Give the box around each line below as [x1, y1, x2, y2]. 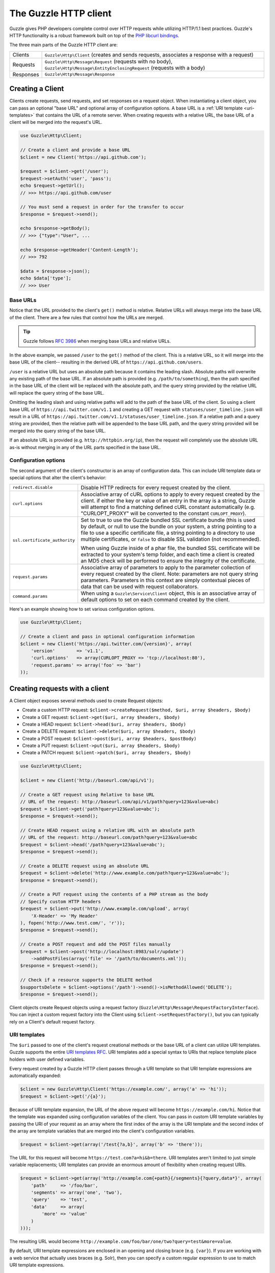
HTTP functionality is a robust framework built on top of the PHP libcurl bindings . [9, 32, 179, 38]
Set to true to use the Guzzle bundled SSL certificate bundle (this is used [80, 516, 256, 523]
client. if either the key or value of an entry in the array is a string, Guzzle [80, 497, 256, 504]
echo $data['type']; [20, 275, 71, 281]
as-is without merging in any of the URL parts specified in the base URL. [9, 444, 161, 450]
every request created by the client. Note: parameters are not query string [80, 570, 258, 577]
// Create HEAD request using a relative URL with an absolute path [20, 827, 195, 833]
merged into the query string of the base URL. [9, 428, 106, 434]
